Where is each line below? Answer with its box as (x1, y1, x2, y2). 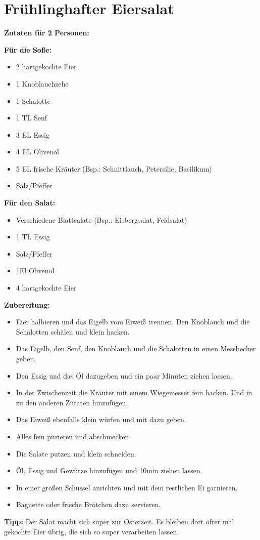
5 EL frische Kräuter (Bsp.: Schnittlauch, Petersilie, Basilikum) (16, 163, 212, 174)
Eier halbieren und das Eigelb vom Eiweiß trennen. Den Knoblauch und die (16, 316, 250, 327)
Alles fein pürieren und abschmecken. (16, 431, 131, 441)
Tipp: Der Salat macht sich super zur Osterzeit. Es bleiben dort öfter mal (4, 516, 234, 526)
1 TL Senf (16, 112, 47, 123)
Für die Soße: (4, 44, 52, 55)
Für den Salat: (4, 197, 56, 208)
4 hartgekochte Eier (16, 282, 77, 293)
